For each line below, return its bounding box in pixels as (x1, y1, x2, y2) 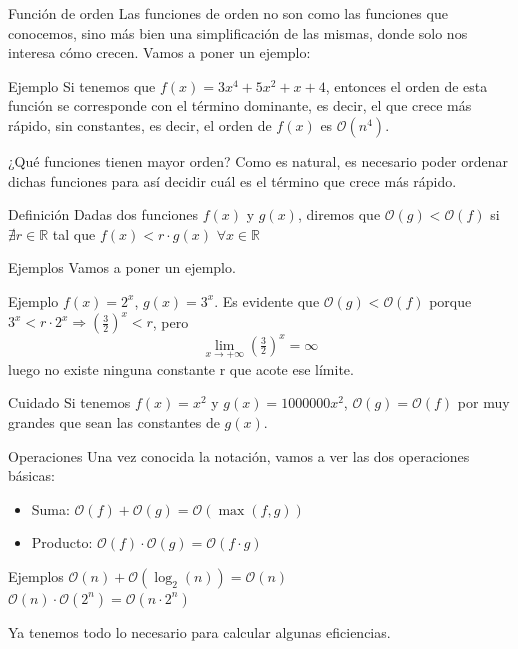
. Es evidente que (214, 290, 320, 311)
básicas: (8, 465, 55, 486)
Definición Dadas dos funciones (8, 204, 199, 225)
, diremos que (297, 204, 381, 225)
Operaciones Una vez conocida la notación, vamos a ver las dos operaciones (8, 445, 470, 466)
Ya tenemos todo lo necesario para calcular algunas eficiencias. (8, 621, 391, 642)
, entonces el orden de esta (325, 75, 488, 96)
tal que (52, 223, 96, 244)
